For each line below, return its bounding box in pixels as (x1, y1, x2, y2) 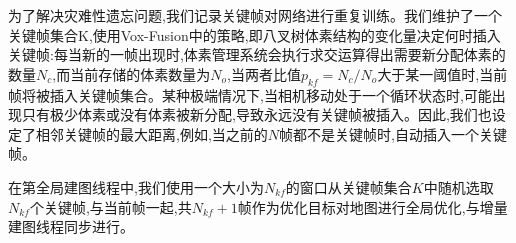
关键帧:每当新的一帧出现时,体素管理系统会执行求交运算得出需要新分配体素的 (8, 44, 506, 65)
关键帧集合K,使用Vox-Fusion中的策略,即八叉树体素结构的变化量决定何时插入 (8, 24, 501, 45)
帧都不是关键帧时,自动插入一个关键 (279, 123, 507, 144)
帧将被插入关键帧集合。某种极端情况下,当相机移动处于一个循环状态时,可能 (8, 84, 492, 105)
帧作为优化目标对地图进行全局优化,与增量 (237, 196, 508, 217)
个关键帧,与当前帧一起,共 (29, 196, 192, 217)
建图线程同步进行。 (8, 216, 134, 237)
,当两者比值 (226, 63, 301, 84)
